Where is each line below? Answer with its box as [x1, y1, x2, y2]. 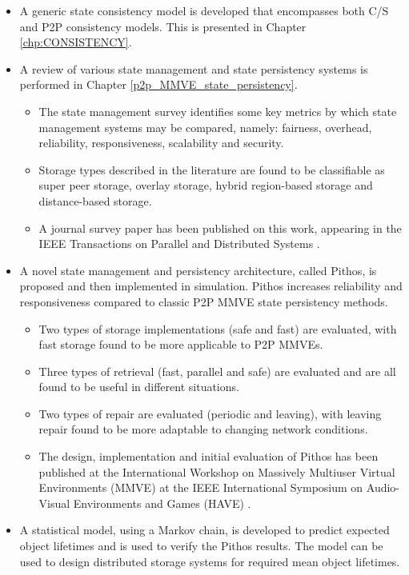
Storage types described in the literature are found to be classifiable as [38, 161, 385, 178]
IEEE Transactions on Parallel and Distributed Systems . [38, 235, 320, 252]
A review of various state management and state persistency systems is [19, 60, 368, 77]
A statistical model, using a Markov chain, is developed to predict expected [19, 521, 390, 538]
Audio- [366, 479, 400, 496]
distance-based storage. [38, 192, 152, 209]
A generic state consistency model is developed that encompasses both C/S [19, 2, 389, 18]
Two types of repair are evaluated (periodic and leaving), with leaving [38, 405, 382, 421]
